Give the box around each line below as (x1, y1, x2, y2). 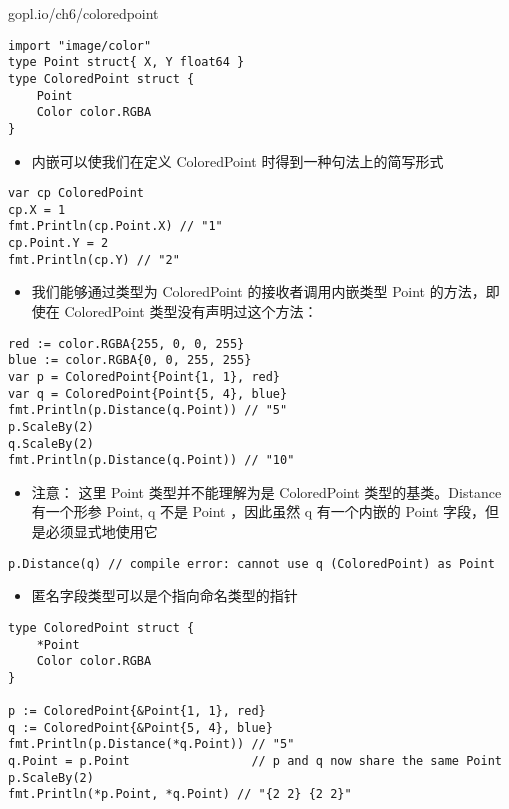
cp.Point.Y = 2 (8, 236, 109, 251)
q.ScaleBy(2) (8, 436, 94, 451)
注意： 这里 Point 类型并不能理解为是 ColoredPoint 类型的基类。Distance (31, 481, 502, 502)
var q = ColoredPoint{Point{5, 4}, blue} (8, 386, 288, 401)
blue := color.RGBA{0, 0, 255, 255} (8, 353, 252, 368)
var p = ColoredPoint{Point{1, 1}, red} (8, 369, 281, 384)
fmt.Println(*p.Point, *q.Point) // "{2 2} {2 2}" (8, 787, 352, 802)
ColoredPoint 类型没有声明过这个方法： (64, 301, 318, 321)
